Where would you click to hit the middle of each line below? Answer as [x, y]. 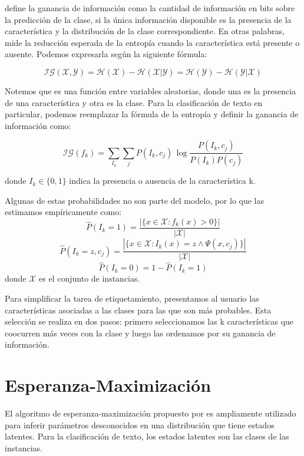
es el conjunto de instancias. [90, 278]
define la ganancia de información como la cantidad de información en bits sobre [150, 8]
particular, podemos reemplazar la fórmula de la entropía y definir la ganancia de [152, 114]
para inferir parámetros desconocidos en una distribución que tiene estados [140, 424]
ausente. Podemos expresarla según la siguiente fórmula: [106, 54]
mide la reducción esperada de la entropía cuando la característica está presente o [152, 42]
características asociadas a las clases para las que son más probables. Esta [138, 310]
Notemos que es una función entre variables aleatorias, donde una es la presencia [151, 90]
